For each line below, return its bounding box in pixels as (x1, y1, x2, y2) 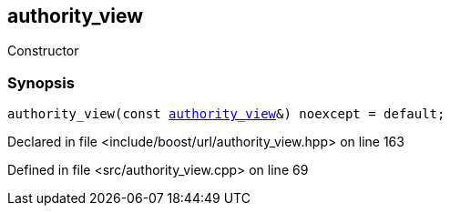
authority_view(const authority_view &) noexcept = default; (7, 106, 445, 122)
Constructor (7, 43, 79, 59)
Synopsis (7, 73, 75, 92)
